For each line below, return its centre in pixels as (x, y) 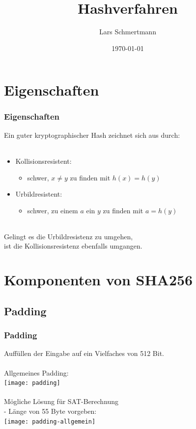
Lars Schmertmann (128, 32)
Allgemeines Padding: (36, 372)
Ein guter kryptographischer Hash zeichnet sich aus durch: (92, 135)
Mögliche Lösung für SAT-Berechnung (61, 401)
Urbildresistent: (39, 194)
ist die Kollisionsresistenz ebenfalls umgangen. (73, 246)
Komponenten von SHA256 (98, 280)
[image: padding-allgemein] (50, 421)
